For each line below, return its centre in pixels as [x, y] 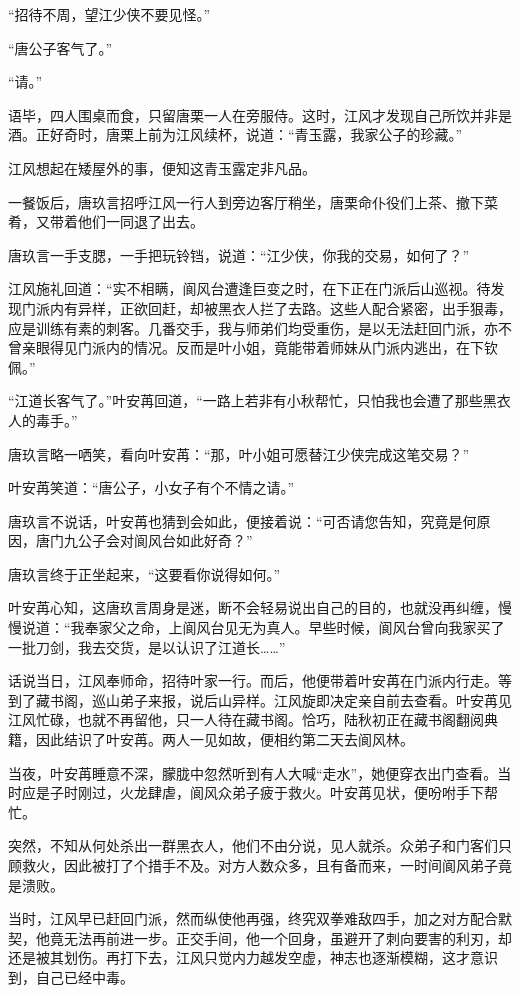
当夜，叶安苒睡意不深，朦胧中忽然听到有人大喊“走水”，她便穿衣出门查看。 [253, 772]
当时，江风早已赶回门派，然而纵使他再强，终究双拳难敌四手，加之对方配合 [253, 918]
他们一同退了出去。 [140, 221]
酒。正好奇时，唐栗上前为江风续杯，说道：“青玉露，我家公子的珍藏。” [235, 134]
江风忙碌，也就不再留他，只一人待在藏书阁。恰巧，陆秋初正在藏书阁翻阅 [246, 719]
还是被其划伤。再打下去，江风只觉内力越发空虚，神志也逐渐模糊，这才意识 [253, 957]
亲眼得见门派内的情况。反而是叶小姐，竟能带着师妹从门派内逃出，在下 [252, 347]
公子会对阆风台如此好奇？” [165, 540]
